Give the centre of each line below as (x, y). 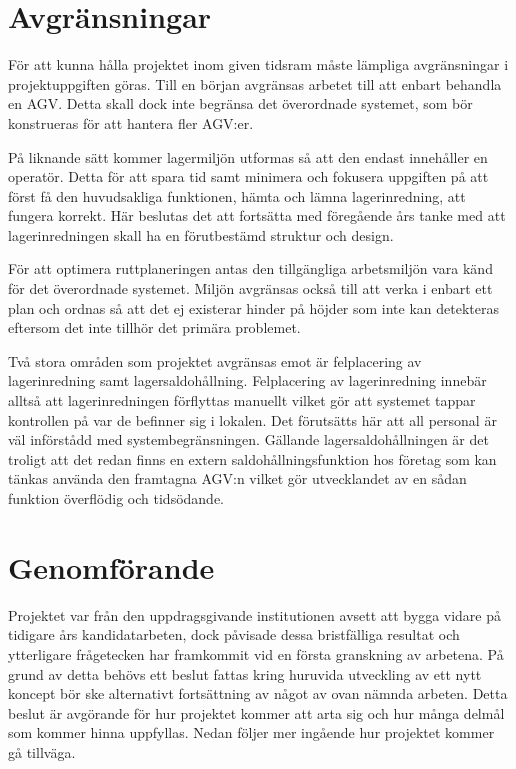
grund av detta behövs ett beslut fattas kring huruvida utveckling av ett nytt (245, 673)
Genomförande (111, 566)
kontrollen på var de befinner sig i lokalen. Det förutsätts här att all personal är (252, 419)
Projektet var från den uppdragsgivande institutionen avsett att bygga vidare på (255, 614)
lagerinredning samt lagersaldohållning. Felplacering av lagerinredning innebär (247, 380)
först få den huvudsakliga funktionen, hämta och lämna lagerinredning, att (237, 195)
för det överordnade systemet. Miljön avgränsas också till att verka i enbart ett (250, 288)
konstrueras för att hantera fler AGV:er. (131, 122)
